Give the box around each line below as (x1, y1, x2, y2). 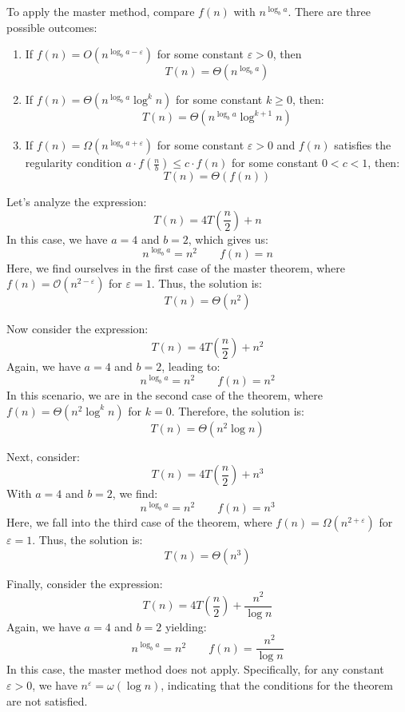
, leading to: (161, 358, 220, 375)
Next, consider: (6, 447, 80, 464)
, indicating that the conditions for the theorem (161, 676, 393, 693)
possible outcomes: (6, 18, 97, 35)
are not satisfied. (6, 692, 88, 709)
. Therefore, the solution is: (171, 402, 304, 419)
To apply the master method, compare (6, 3, 195, 19)
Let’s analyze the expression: (6, 193, 147, 210)
